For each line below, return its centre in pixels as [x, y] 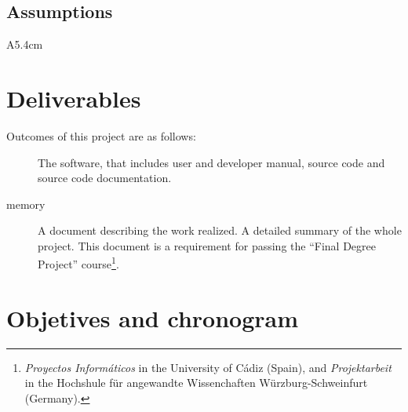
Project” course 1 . [78, 263]
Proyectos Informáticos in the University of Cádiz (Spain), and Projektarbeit [208, 367]
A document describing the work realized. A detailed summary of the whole [220, 230]
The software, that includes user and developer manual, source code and [211, 162]
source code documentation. [105, 178]
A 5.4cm [25, 44]
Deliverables [74, 98]
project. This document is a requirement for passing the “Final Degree [207, 245]
